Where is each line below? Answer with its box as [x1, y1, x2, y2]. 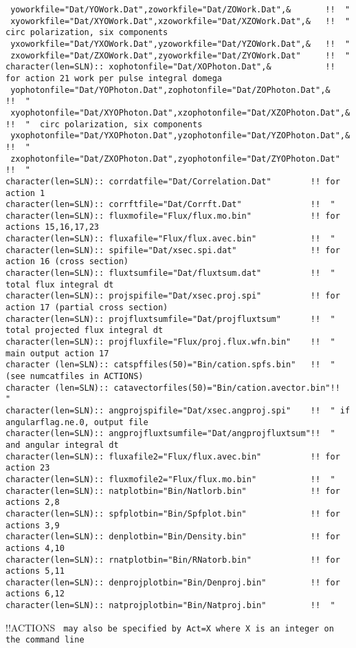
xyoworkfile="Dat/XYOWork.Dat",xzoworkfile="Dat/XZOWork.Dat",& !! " [10, 16, 351, 26]
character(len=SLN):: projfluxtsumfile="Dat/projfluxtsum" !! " [5, 314, 335, 324]
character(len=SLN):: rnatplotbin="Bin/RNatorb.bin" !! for [5, 554, 340, 565]
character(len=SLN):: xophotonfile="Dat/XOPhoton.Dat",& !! [5, 62, 335, 72]
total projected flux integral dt [5, 325, 164, 336]
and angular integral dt [5, 440, 119, 450]
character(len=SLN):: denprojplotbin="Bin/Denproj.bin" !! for [5, 577, 340, 587]
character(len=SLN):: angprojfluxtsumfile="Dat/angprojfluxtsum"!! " [5, 429, 335, 439]
